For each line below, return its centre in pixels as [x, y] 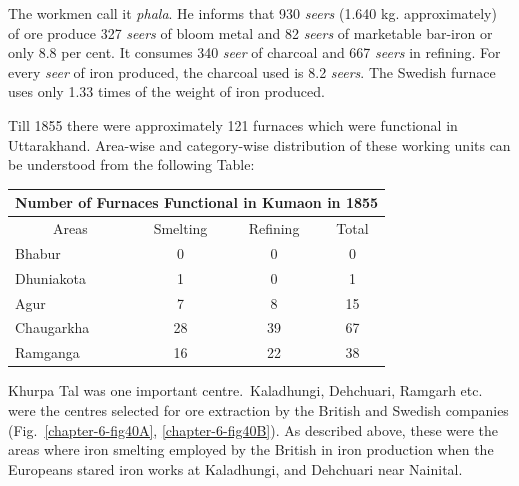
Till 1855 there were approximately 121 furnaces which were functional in [233, 124]
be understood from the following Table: [131, 164]
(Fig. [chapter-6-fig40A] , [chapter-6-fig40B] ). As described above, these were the [253, 429]
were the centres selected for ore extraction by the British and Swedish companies [258, 410]
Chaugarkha [52, 327]
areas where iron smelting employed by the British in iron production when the [251, 449]
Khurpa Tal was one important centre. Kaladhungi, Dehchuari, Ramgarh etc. [245, 390]
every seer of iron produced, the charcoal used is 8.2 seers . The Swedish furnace [252, 71]
